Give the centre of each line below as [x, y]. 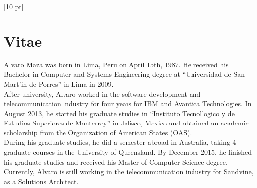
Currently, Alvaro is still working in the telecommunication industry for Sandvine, [129, 171]
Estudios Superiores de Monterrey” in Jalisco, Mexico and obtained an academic [126, 123]
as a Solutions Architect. [41, 181]
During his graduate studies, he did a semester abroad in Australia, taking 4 [120, 142]
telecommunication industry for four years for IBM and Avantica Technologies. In [128, 103]
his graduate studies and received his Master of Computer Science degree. [116, 161]
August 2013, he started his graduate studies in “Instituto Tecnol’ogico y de [119, 113]
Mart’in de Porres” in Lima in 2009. [59, 84]
